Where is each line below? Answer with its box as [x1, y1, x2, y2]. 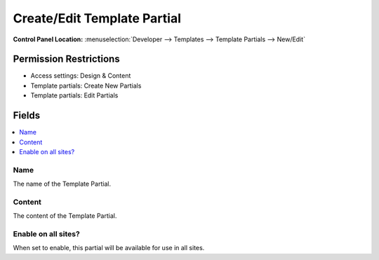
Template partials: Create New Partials [30, 81, 142, 90]
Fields [13, 109, 41, 122]
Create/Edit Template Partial [13, 11, 182, 26]
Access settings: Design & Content [30, 71, 131, 80]
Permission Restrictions [13, 53, 120, 65]
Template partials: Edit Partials [30, 91, 119, 100]
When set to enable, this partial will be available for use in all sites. [13, 244, 205, 252]
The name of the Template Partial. [13, 179, 112, 189]
